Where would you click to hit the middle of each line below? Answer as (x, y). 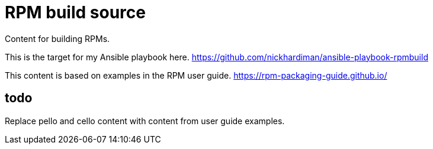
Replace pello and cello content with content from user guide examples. (145, 121)
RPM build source (75, 12)
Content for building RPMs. (57, 38)
